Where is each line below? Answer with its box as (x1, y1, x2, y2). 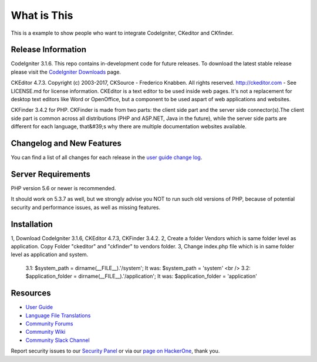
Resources (11, 288, 51, 298)
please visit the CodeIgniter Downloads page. (11, 68, 122, 75)
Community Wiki (25, 328, 66, 336)
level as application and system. (11, 251, 89, 258)
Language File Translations (25, 312, 91, 319)
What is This (11, 9, 73, 22)
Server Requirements (11, 169, 91, 179)
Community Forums (25, 320, 73, 327)
